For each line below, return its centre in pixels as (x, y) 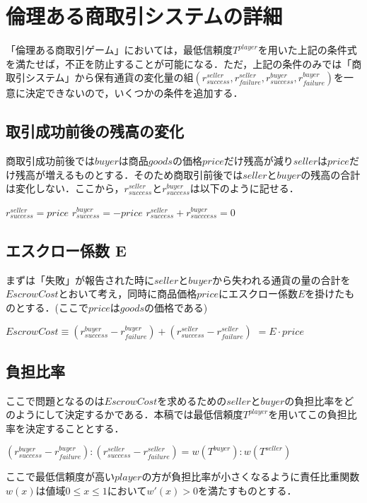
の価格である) (176, 307)
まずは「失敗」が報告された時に (80, 279)
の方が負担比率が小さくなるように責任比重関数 (251, 477)
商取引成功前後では (50, 161)
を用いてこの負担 (308, 414)
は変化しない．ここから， (65, 188)
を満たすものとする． (247, 491)
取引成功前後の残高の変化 (95, 131)
